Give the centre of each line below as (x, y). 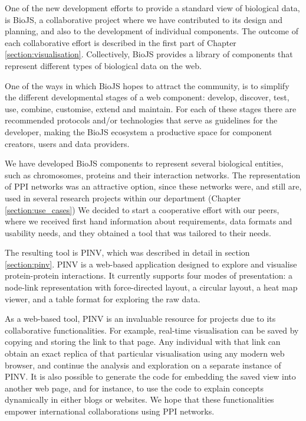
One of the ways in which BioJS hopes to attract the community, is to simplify (147, 85)
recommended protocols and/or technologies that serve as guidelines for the (141, 120)
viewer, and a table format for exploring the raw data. (103, 298)
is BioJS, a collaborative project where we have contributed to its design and (144, 19)
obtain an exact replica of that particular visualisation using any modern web (145, 353)
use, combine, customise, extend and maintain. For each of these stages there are (151, 108)
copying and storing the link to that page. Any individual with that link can (143, 342)
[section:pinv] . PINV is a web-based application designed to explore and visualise (151, 264)
